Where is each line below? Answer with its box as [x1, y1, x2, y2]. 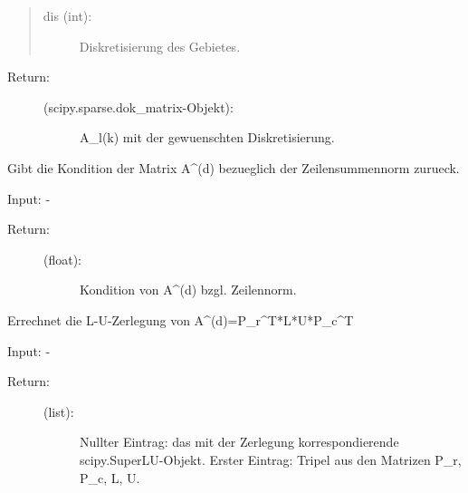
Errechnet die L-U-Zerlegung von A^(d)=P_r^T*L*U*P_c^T [7, 310, 354, 329]
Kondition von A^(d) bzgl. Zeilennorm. [80, 280, 297, 299]
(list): [43, 401, 74, 420]
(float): [43, 249, 82, 268]
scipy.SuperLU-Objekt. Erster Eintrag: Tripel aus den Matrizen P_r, [80, 449, 462, 469]
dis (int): [43, 6, 92, 24]
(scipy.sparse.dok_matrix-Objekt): [43, 97, 234, 116]
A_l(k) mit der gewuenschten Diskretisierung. [80, 128, 335, 147]
